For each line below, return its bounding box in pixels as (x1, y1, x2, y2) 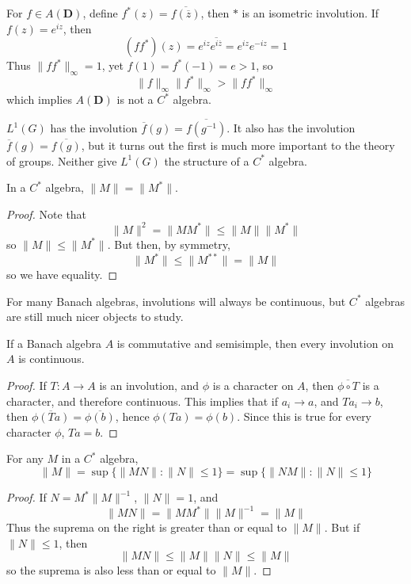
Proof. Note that (6, 205, 87, 222)
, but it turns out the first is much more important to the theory (81, 137, 395, 154)
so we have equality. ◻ (6, 266, 118, 283)
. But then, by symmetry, (107, 235, 230, 252)
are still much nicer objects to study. (6, 308, 184, 325)
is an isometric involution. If (242, 5, 379, 21)
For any (6, 450, 44, 467)
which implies (6, 91, 72, 108)
